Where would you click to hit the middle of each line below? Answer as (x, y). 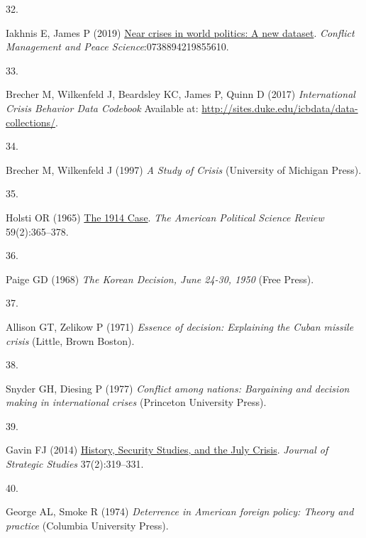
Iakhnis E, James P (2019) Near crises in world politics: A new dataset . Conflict (180, 32)
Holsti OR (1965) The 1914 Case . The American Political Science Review (165, 217)
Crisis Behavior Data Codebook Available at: (102, 108)
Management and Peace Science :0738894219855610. (117, 46)
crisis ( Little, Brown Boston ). (70, 340)
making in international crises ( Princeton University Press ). (136, 402)
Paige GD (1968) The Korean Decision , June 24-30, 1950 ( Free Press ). (160, 279)
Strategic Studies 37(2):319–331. (75, 464)
